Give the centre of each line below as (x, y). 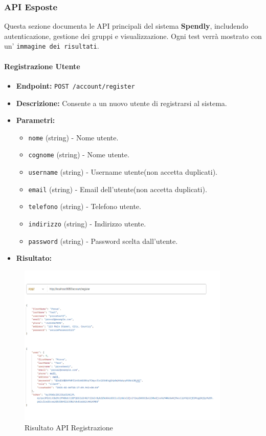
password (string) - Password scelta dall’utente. (103, 241)
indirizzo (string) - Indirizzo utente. (87, 223)
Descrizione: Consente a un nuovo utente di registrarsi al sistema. (121, 103)
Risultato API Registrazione (69, 427)
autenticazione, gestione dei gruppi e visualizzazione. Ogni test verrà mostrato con (133, 36)
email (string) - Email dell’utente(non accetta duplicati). (118, 189)
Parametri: (36, 120)
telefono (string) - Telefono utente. (85, 206)
